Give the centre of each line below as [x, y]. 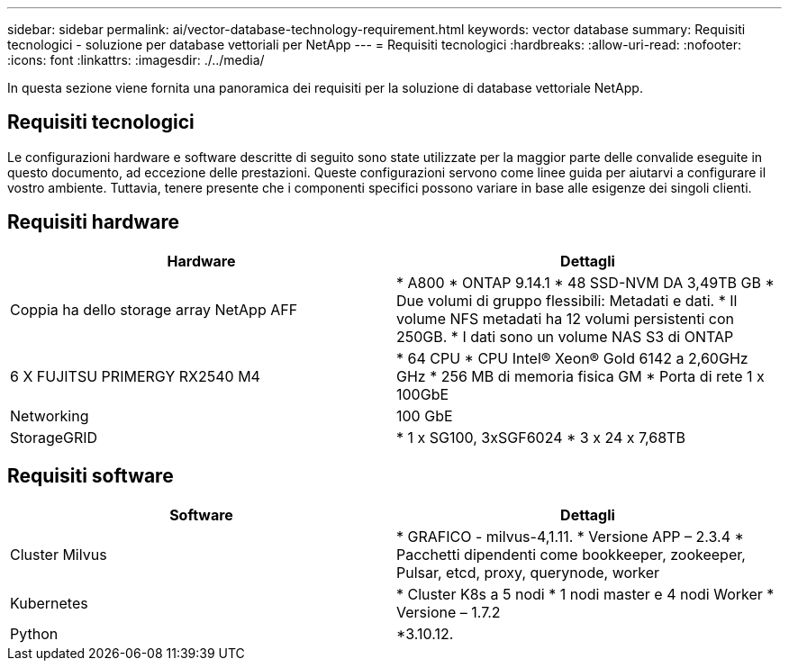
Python [34, 633]
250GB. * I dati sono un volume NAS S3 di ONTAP [565, 336]
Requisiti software [91, 476]
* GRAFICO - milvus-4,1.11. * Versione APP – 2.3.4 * [570, 536]
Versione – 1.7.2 [449, 612]
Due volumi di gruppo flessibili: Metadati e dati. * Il [567, 300]
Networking [50, 415]
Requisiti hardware [93, 222]
